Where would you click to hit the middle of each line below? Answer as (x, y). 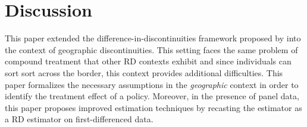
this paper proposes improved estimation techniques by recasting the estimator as (153, 107)
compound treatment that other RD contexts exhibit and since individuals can (148, 61)
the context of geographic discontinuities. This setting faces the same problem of (151, 49)
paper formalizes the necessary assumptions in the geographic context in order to (152, 84)
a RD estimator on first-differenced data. (79, 119)
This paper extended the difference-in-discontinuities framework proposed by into (153, 38)
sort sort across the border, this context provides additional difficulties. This (144, 72)
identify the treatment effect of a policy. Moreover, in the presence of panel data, (152, 96)
